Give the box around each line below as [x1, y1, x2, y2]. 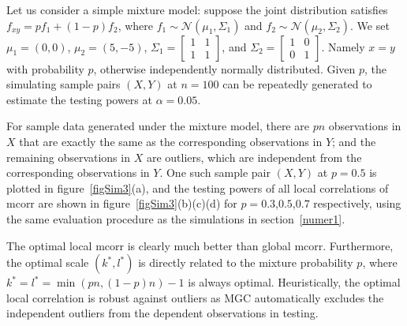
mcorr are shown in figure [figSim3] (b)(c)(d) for [6, 195, 237, 212]
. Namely [321, 38, 365, 54]
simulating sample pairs [6, 76, 121, 92]
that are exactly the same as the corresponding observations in [19, 133, 323, 149]
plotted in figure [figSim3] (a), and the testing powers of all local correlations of [6, 179, 389, 196]
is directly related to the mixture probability [138, 254, 353, 271]
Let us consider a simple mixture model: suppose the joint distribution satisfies [6, 2, 388, 17]
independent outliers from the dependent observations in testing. [6, 305, 319, 321]
